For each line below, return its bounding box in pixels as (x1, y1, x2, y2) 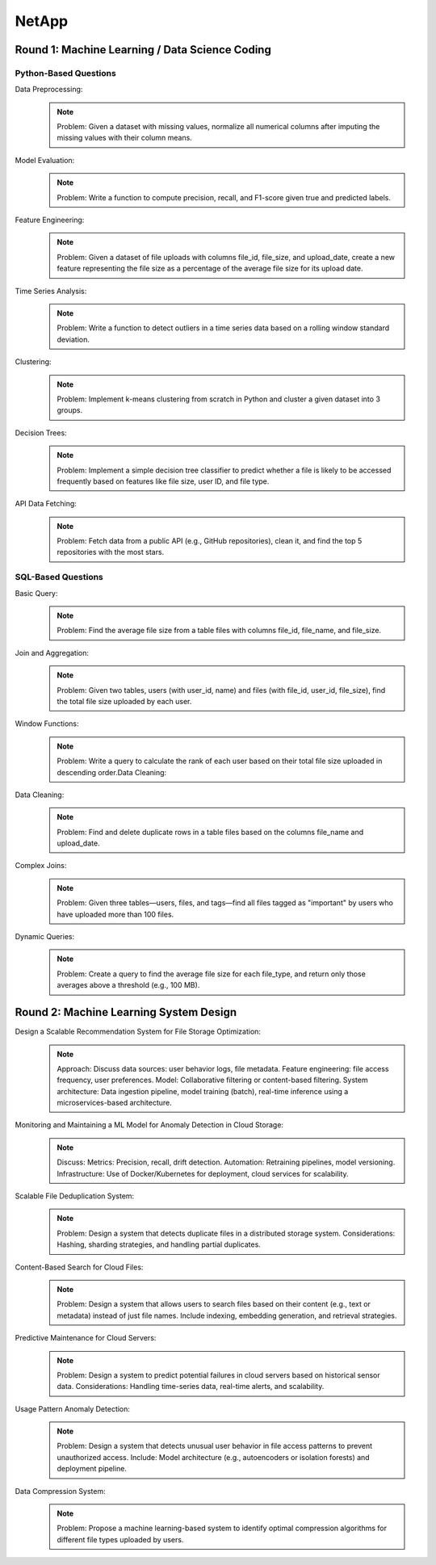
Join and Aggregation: (15, 648, 89, 657)
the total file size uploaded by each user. (57, 696, 192, 706)
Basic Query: (15, 588, 58, 598)
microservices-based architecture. (57, 1098, 173, 1108)
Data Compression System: (15, 1486, 106, 1496)
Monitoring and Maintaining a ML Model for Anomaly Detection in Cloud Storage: (15, 1120, 284, 1130)
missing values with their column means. (57, 133, 193, 143)
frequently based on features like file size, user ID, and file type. (57, 476, 270, 486)
